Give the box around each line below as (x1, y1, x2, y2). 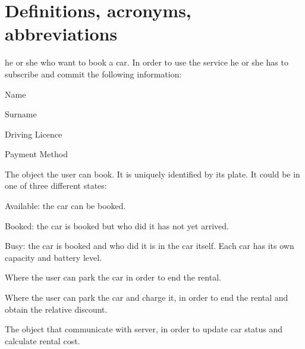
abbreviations (5, 21, 118, 46)
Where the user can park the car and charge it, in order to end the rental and (5, 291, 288, 304)
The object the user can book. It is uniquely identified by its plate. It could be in (5, 167, 300, 180)
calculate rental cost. (5, 334, 80, 347)
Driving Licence (5, 127, 62, 140)
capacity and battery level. (5, 251, 102, 263)
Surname (5, 108, 37, 120)
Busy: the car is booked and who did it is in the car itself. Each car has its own (5, 239, 294, 252)
